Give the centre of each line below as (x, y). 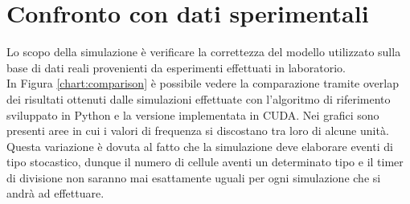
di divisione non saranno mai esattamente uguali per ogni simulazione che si (194, 177)
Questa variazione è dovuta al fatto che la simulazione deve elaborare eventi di (200, 146)
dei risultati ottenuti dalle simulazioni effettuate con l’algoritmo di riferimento (199, 98)
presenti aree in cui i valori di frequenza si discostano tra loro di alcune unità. (198, 131)
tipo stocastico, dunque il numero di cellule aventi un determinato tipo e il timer (205, 162)
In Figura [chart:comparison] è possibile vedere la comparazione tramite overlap (203, 83)
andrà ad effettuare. (55, 193)
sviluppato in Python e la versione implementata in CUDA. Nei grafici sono (193, 114)
